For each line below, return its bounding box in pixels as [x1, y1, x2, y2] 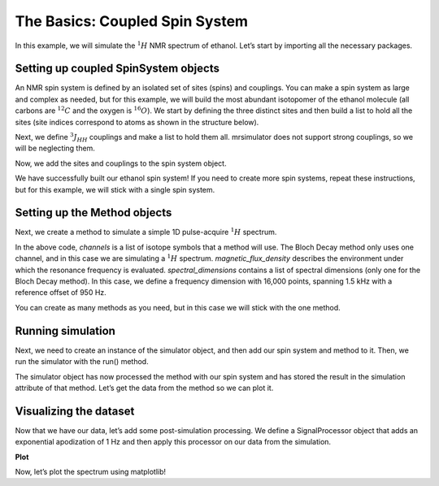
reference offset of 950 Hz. [15, 288, 107, 297]
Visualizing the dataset [15, 404, 135, 418]
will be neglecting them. [15, 143, 95, 154]
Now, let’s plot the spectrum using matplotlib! [15, 466, 167, 476]
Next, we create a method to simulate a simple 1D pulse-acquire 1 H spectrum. [15, 226, 277, 237]
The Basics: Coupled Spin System [15, 12, 248, 30]
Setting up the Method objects [15, 206, 172, 219]
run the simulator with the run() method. [15, 357, 150, 367]
